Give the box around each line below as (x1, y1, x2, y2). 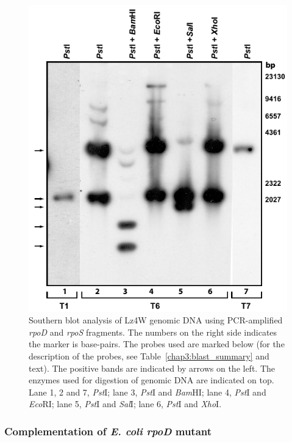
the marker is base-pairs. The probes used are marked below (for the (29, 337, 285, 350)
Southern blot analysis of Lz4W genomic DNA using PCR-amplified (29, 314, 283, 326)
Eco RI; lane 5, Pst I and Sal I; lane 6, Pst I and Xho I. (29, 397, 222, 410)
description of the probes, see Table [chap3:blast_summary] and (29, 349, 269, 362)
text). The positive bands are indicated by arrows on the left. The (29, 361, 276, 374)
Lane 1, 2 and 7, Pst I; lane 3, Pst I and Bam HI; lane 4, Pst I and (29, 385, 266, 398)
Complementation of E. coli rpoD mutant (4, 423, 212, 438)
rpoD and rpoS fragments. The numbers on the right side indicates (29, 325, 277, 338)
